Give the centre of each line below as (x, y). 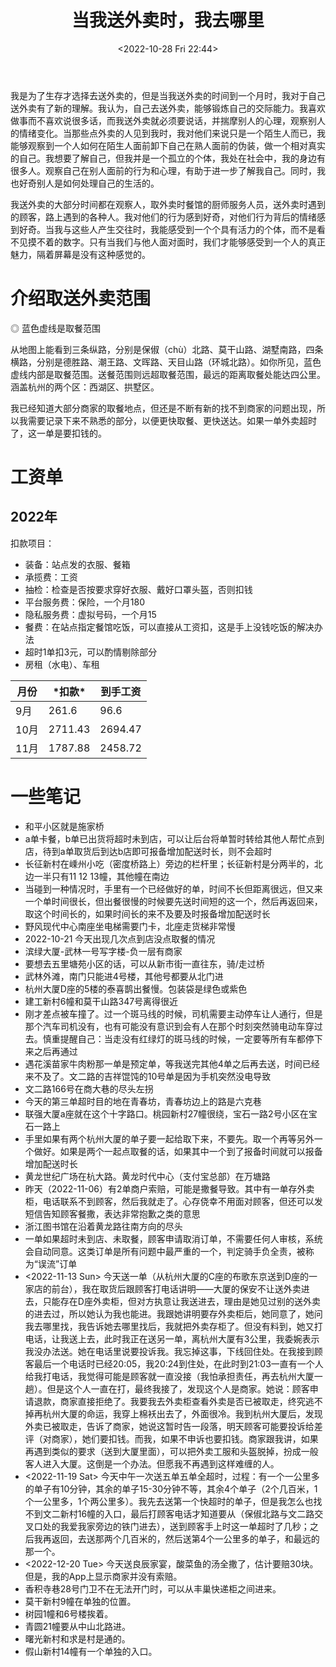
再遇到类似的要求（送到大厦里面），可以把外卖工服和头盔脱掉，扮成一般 (171, 1451)
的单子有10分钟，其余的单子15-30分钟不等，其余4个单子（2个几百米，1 (171, 1488)
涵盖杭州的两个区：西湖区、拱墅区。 (85, 387)
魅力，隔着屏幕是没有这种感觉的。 (80, 254)
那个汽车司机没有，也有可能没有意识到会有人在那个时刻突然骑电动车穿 (169, 1026)
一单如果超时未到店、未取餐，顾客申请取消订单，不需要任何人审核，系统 (173, 1238)
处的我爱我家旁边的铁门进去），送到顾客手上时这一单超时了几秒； (176, 1526)
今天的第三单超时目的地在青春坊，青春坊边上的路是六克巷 (143, 1101)
